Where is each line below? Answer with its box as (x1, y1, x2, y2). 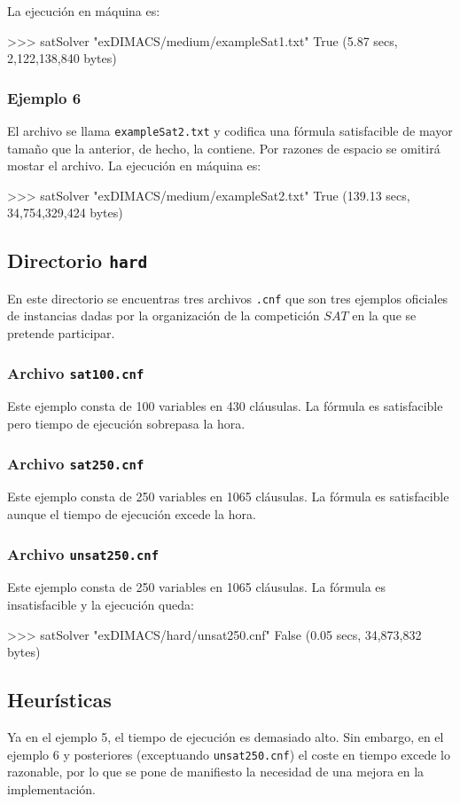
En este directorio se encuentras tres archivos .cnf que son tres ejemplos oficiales (7, 288, 448, 307)
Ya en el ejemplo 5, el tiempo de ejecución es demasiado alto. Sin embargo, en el (7, 727, 444, 745)
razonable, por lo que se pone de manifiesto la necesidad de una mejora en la (7, 762, 425, 781)
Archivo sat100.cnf (7, 361, 144, 383)
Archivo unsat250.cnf (7, 542, 160, 564)
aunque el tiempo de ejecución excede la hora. (7, 505, 256, 523)
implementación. (7, 779, 96, 798)
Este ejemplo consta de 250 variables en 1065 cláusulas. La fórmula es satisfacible (7, 487, 449, 506)
